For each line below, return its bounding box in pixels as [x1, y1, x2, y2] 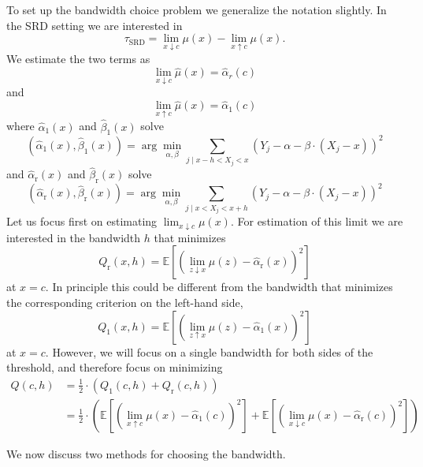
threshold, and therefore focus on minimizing [6, 359, 223, 375]
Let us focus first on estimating [6, 213, 158, 230]
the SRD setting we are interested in [6, 17, 183, 33]
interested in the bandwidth [6, 229, 141, 245]
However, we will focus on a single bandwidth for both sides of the [52, 343, 373, 360]
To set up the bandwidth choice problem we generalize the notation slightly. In [6, 2, 387, 17]
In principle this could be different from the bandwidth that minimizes [52, 278, 393, 295]
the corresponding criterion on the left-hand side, [6, 294, 243, 311]
